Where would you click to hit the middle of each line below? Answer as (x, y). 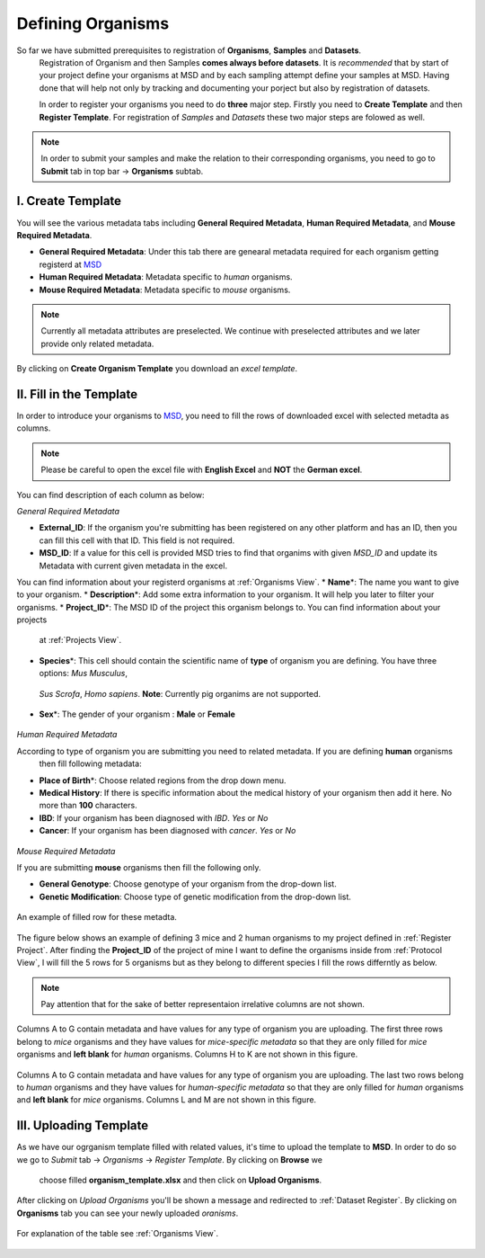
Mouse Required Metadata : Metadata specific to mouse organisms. (165, 290)
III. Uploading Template (83, 1125)
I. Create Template (69, 201)
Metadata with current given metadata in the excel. (133, 566)
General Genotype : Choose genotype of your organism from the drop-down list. (188, 884)
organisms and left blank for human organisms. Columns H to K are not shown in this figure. (187, 1054)
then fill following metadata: (91, 763)
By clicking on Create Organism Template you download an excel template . (157, 369)
